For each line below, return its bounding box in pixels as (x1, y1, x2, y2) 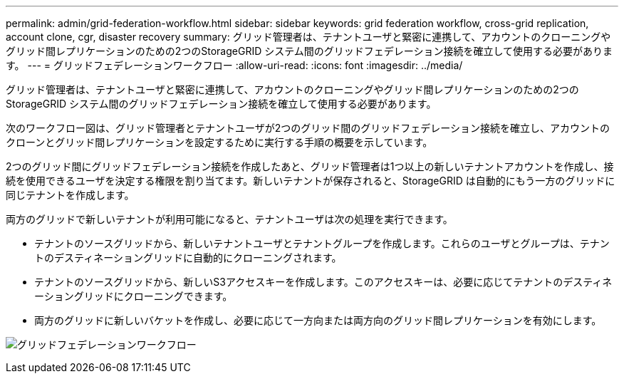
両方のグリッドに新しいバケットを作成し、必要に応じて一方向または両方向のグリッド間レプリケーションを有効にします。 (34, 314, 602, 326)
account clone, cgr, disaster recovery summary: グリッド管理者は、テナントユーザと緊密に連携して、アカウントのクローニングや (6, 31, 611, 43)
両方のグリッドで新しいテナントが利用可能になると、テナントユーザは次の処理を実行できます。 (6, 213, 453, 225)
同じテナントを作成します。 (6, 189, 135, 201)
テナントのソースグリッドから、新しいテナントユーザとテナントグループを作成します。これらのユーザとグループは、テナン (34, 237, 610, 249)
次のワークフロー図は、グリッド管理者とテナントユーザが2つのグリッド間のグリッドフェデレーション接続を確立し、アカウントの (6, 122, 610, 134)
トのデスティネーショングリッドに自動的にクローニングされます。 (34, 251, 342, 264)
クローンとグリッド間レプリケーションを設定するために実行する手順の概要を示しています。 (6, 136, 433, 148)
